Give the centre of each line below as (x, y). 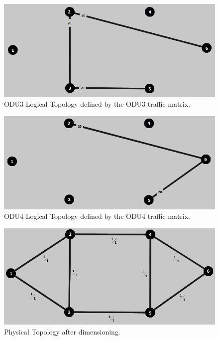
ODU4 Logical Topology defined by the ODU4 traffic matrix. (97, 216)
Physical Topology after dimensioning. (62, 331)
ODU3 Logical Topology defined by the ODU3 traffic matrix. (97, 104)
